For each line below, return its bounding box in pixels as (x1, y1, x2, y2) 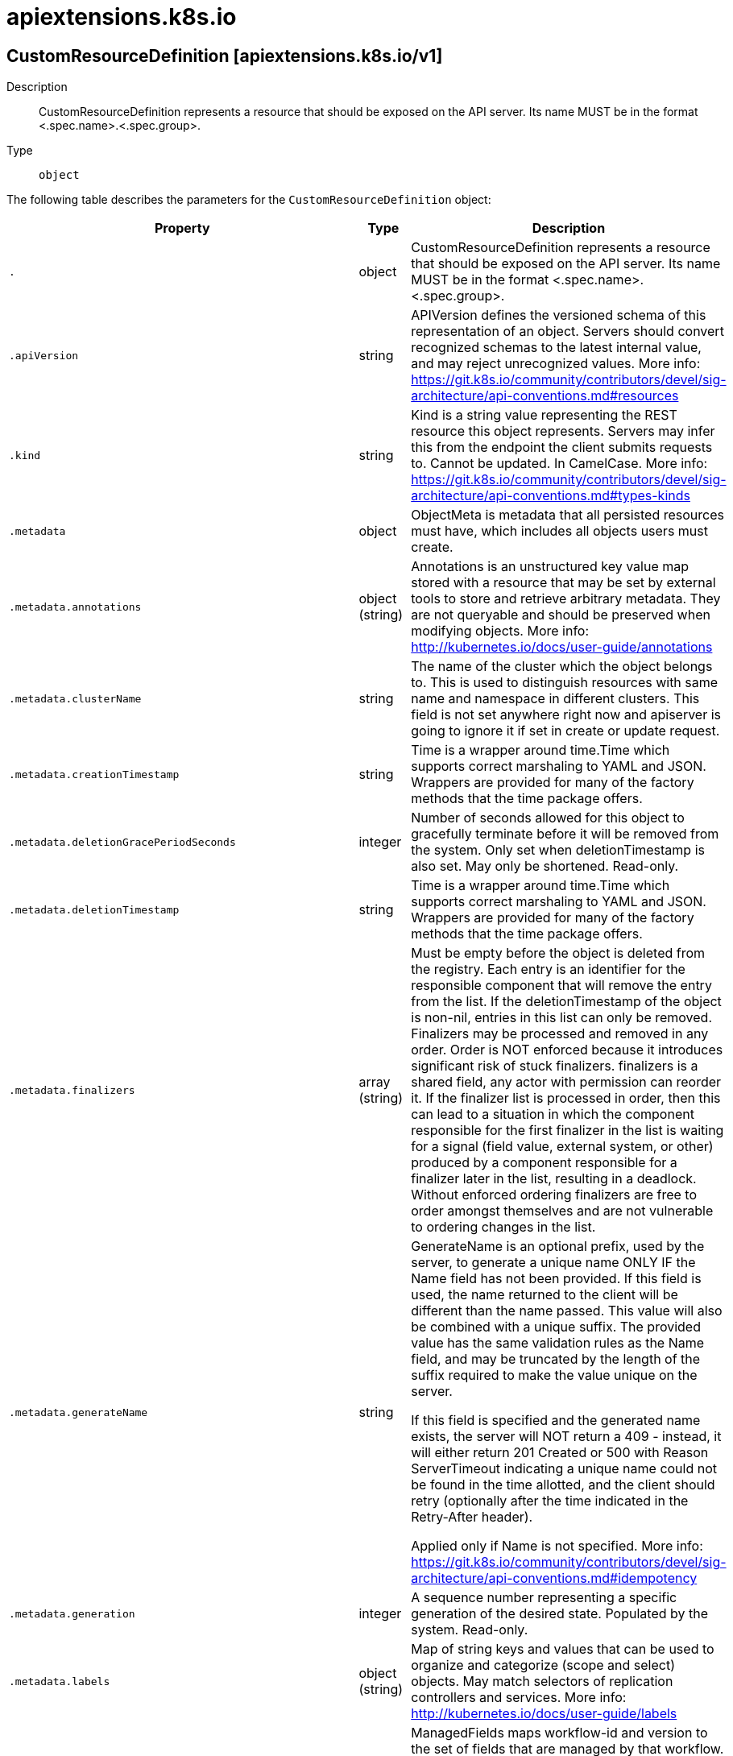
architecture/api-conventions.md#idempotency (411, 1570, 698, 1587)
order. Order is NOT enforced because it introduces (411, 1042, 723, 1058)
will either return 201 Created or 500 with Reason (411, 1444, 709, 1461)
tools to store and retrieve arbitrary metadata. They (411, 590, 721, 607)
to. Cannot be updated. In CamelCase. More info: (411, 455, 708, 472)
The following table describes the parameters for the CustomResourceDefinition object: (6, 193, 491, 207)
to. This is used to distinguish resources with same (411, 674, 719, 691)
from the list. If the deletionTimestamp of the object (411, 993, 722, 1010)
